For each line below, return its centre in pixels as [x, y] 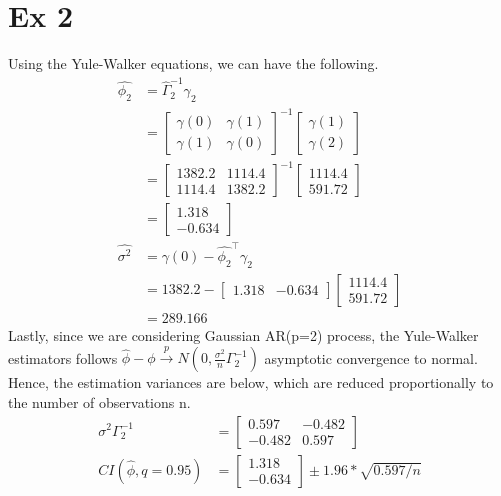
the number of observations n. [99, 401]
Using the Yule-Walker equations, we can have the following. [193, 63]
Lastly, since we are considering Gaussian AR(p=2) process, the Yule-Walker [243, 334]
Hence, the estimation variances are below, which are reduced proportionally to [251, 382]
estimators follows [63, 357]
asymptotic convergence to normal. [371, 357]
